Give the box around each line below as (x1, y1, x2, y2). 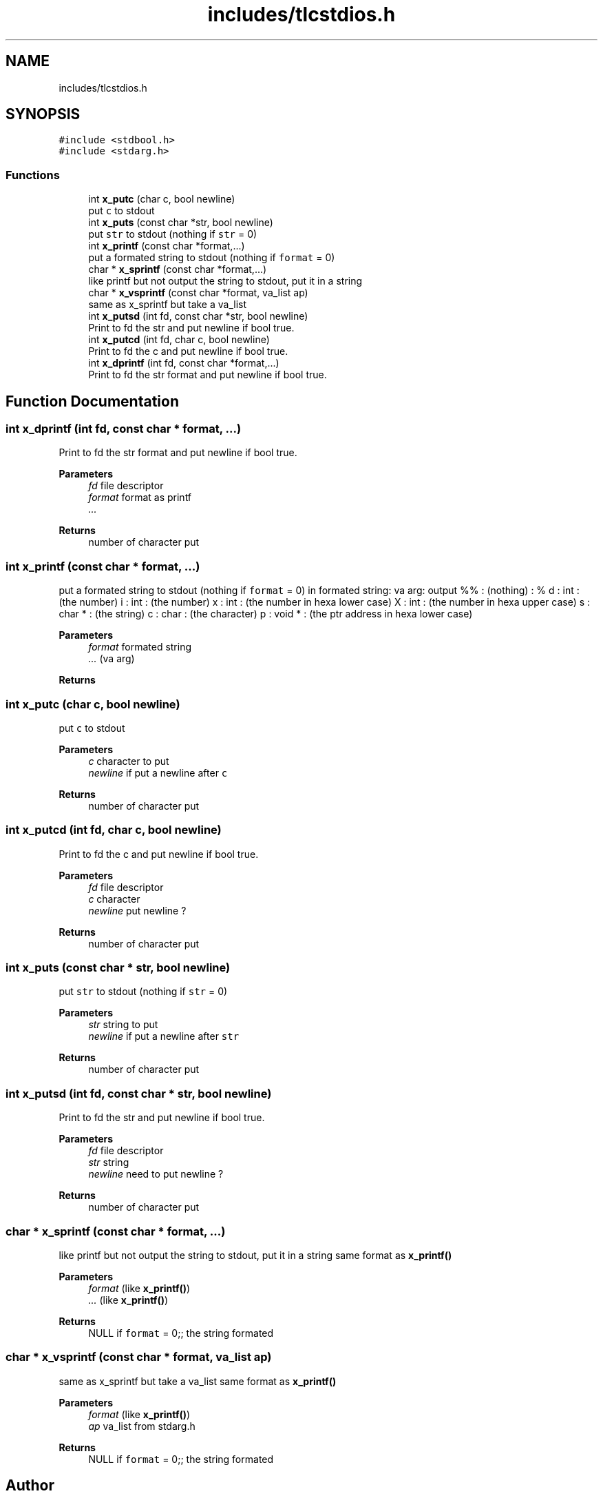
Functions (6, 167, 60, 182)
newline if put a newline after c (88, 766, 228, 779)
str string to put (88, 1018, 158, 1031)
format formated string (88, 641, 192, 653)
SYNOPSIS (6, 105, 81, 123)
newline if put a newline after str (88, 1030, 240, 1043)
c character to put (88, 755, 169, 767)
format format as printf (88, 491, 192, 504)
